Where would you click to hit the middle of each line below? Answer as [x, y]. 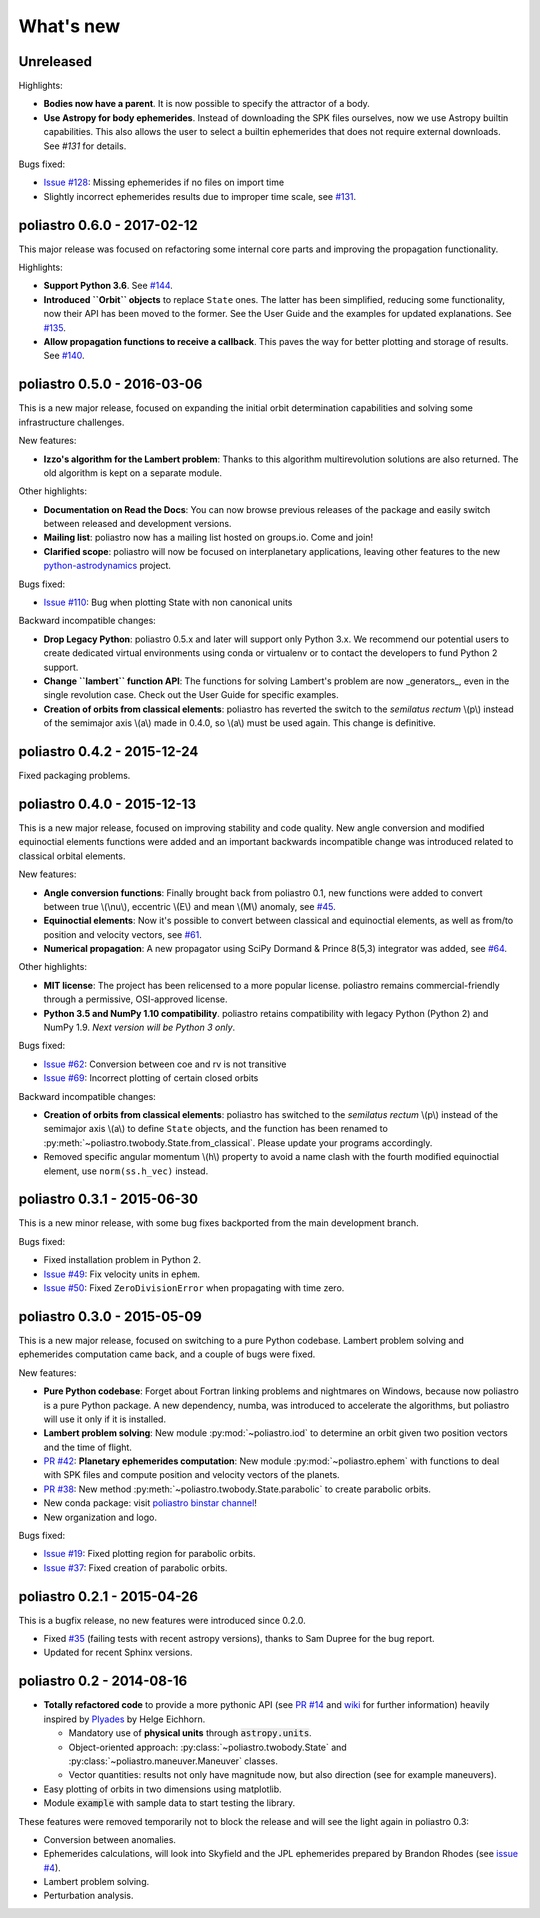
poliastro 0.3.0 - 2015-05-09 [110, 1316]
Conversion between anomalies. [110, 1839]
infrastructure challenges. [71, 422]
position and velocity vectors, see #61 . [122, 934]
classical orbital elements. [72, 856]
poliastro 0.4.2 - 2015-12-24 [108, 751]
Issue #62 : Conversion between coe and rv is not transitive [165, 1064]
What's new [69, 26]
